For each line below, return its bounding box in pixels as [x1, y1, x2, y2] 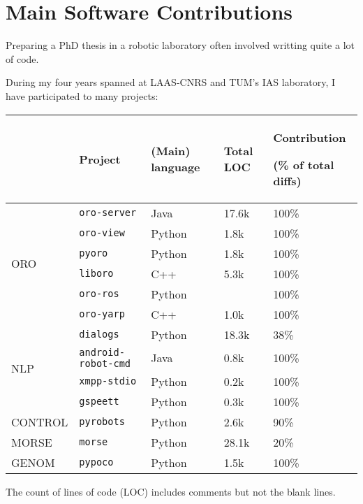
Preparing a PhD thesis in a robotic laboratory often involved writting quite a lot [6, 38, 355, 52]
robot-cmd [79, 357, 131, 369]
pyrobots [79, 416, 125, 427]
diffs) [273, 172, 302, 189]
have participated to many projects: [6, 88, 158, 103]
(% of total [273, 156, 334, 173]
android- [79, 346, 125, 358]
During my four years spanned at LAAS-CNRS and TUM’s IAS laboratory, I [6, 75, 335, 89]
